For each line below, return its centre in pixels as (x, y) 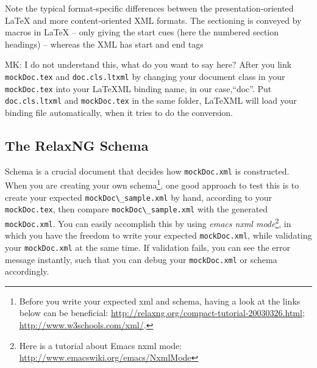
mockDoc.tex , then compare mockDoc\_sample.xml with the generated (137, 209)
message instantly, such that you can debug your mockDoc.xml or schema (141, 259)
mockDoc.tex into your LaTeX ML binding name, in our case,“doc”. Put (138, 88)
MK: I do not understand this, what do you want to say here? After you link (148, 64)
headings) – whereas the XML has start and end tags (104, 44)
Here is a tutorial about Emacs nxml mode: (101, 345)
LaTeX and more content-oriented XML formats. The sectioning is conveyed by (153, 20)
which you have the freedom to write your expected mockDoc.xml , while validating (158, 235)
